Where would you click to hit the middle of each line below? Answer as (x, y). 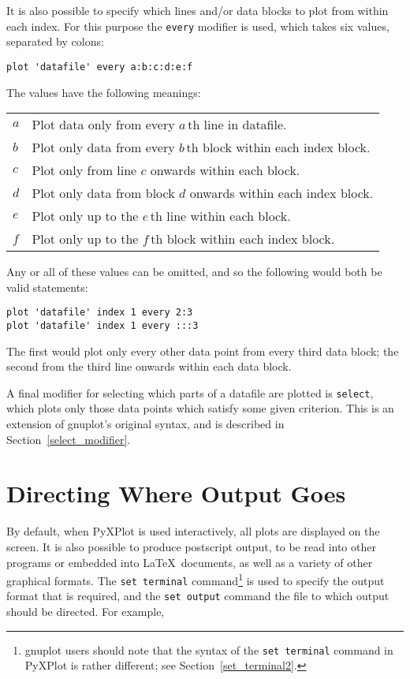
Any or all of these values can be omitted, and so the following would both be (194, 272)
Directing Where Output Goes (176, 493)
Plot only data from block (103, 193)
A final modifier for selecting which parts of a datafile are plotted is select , (190, 392)
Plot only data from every (103, 147)
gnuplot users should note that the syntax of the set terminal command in (209, 649)
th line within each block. (220, 216)
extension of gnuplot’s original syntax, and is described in (145, 424)
